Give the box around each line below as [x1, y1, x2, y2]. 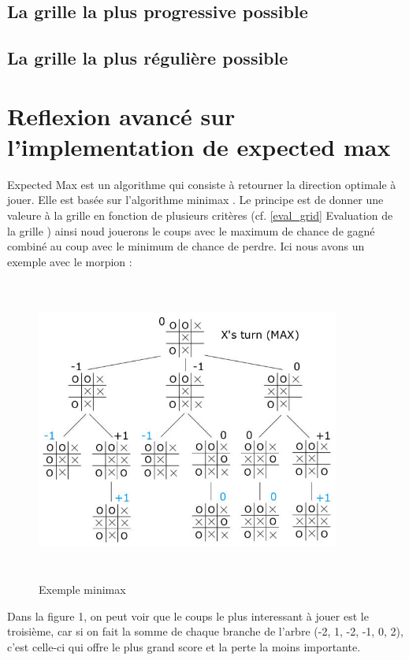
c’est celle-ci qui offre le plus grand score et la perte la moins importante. [7, 638, 361, 654]
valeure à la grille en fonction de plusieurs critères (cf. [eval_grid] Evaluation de [7, 207, 393, 224]
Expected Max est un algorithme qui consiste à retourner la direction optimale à [7, 176, 396, 192]
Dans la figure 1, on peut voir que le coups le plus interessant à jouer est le [7, 607, 369, 624]
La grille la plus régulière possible [7, 46, 288, 70]
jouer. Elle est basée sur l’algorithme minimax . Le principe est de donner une [7, 191, 384, 208]
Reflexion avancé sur [7, 99, 236, 132]
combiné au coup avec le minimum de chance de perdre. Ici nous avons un [7, 238, 365, 254]
